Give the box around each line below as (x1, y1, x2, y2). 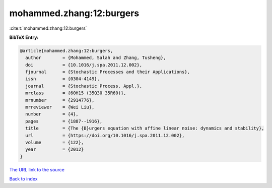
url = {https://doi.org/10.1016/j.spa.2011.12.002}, (25, 133, 185, 138)
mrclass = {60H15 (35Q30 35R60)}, (25, 90, 126, 96)
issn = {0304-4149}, (25, 76, 100, 82)
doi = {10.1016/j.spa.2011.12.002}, (25, 62, 143, 68)
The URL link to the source (9, 166, 65, 172)
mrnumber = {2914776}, (25, 97, 95, 103)
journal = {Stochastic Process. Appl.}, (25, 83, 143, 89)
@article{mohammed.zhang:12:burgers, (20, 48, 113, 53)
